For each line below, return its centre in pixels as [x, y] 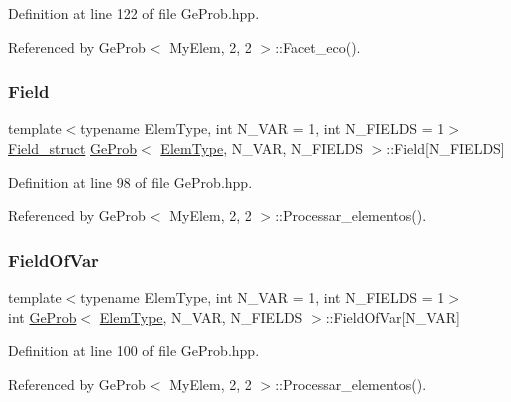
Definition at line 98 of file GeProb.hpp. [130, 181]
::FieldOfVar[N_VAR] [392, 316]
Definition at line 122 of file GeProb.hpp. [134, 13]
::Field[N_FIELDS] [445, 148]
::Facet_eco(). [318, 46]
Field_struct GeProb [73, 148]
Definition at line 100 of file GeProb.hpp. [134, 350]
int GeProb [42, 316]
